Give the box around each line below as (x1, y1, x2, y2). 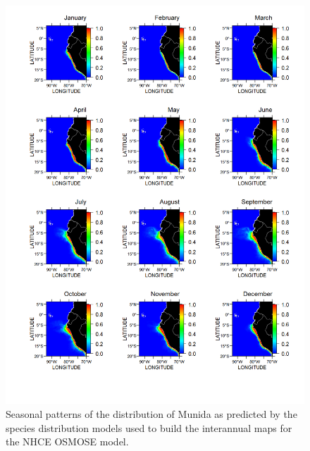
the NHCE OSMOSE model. (6, 434, 129, 449)
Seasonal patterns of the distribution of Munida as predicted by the (6, 406, 297, 421)
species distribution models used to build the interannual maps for (6, 420, 292, 435)
